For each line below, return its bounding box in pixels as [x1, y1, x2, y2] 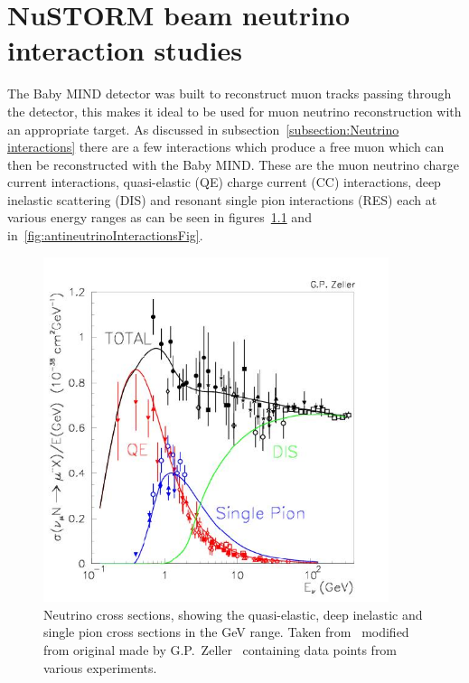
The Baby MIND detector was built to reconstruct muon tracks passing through [7, 84, 452, 103]
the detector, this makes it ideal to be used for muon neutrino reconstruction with [7, 101, 462, 120]
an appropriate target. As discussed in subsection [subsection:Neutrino [7, 119, 399, 138]
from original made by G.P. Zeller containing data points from [43, 641, 398, 660]
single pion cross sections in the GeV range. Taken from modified [43, 622, 409, 641]
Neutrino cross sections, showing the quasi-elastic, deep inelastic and [43, 604, 423, 623]
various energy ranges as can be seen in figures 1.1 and [7, 208, 312, 227]
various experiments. [43, 658, 157, 677]
